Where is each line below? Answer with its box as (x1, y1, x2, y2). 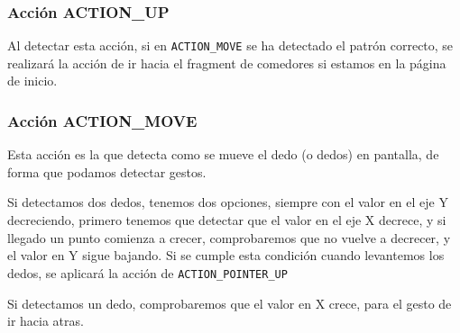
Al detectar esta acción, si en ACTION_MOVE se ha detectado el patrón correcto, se (7, 36, 454, 55)
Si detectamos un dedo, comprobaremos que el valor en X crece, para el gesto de (7, 293, 452, 312)
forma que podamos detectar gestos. (7, 162, 207, 181)
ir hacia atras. (7, 311, 84, 330)
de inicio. (7, 71, 58, 90)
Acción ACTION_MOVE (7, 109, 198, 131)
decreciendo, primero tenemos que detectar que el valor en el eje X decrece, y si (7, 211, 446, 229)
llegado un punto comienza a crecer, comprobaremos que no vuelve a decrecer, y (7, 228, 451, 247)
